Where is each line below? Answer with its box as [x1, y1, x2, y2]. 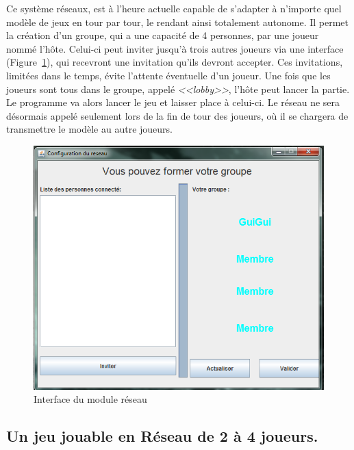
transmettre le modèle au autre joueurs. [6, 122, 173, 136]
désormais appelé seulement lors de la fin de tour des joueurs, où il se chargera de [6, 108, 349, 122]
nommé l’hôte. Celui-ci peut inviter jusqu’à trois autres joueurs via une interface [6, 41, 344, 55]
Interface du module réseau [34, 392, 147, 406]
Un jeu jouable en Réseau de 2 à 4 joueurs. [6, 425, 318, 447]
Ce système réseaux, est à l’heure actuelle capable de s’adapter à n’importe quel [6, 1, 342, 15]
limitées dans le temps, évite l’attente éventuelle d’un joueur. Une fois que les [6, 68, 331, 82]
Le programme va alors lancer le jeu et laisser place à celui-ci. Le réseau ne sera [6, 95, 340, 109]
